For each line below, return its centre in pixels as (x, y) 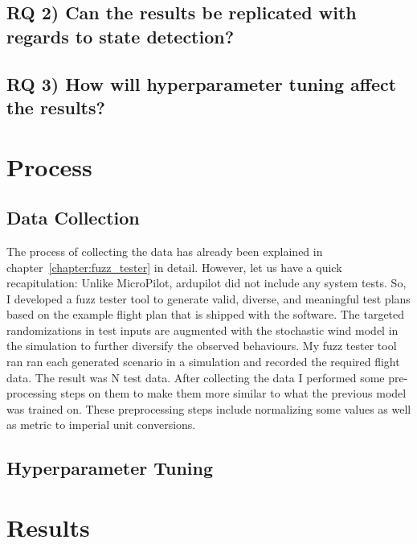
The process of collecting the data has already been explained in (165, 251)
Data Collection (73, 218)
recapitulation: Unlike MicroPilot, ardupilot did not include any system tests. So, (206, 283)
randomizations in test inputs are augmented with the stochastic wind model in (202, 330)
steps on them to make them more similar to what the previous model (233, 393)
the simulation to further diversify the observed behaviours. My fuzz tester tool (202, 346)
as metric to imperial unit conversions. (101, 424)
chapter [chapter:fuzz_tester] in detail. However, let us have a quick (174, 267)
